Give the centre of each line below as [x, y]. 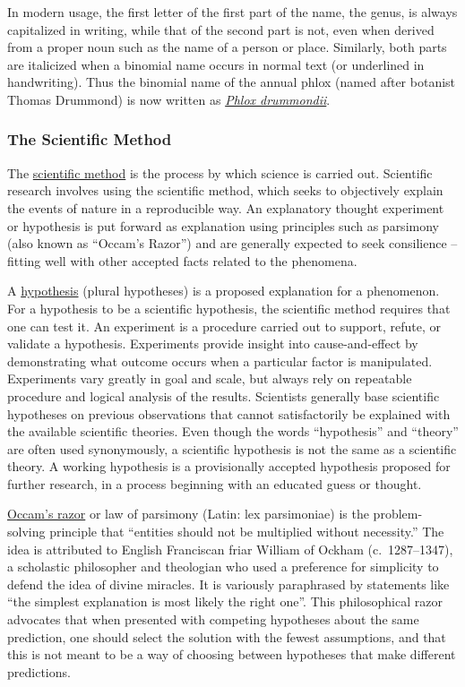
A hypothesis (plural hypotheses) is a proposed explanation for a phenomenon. [224, 291]
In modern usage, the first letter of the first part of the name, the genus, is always [232, 12]
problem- [398, 514]
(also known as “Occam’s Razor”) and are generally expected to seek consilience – [232, 243]
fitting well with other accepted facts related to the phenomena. [182, 260]
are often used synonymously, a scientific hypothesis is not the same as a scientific [232, 448]
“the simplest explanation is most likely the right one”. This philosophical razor [225, 601]
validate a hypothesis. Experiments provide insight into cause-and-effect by [213, 343]
